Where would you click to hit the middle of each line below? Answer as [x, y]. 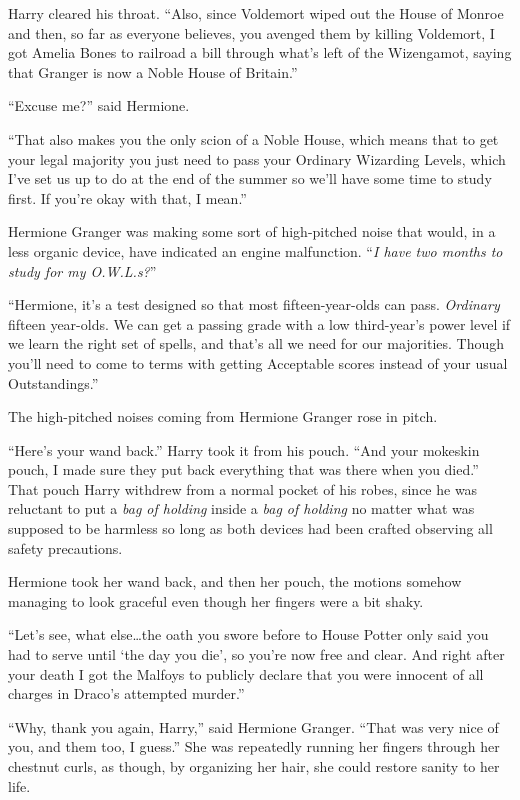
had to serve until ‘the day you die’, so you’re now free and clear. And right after [256, 654]
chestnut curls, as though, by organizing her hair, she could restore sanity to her [254, 766]
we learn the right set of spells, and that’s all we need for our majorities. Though [256, 343]
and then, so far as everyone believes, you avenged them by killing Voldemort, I [251, 32]
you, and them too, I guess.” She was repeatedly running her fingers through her [254, 746]
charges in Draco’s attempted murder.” [126, 693]
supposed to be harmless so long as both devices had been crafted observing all [250, 528]
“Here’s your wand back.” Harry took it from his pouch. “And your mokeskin [244, 449]
